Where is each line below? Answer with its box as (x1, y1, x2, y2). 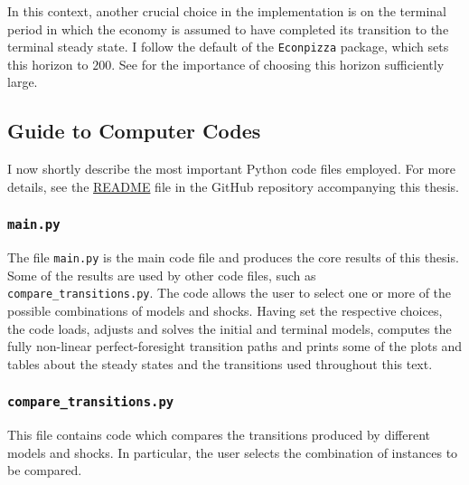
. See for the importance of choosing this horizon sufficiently (111, 54, 445, 73)
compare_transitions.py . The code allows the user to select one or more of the (7, 283, 452, 302)
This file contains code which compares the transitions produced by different (7, 425, 430, 444)
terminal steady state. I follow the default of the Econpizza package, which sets (7, 37, 449, 56)
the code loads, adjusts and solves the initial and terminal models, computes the (7, 319, 452, 338)
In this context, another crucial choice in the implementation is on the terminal (7, 2, 446, 20)
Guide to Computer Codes (7, 117, 261, 145)
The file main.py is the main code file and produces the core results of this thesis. (7, 248, 459, 267)
